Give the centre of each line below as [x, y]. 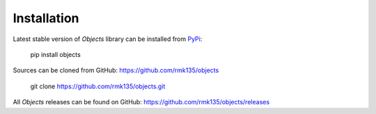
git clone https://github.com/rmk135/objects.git [98, 86]
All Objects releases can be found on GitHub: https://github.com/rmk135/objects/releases [141, 102]
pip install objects [56, 54]
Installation [46, 18]
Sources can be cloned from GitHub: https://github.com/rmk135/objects [116, 70]
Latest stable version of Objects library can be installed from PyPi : [108, 39]
